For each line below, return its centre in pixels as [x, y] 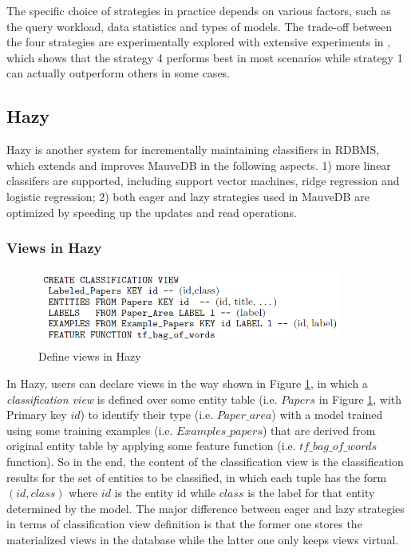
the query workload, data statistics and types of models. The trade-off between [200, 26]
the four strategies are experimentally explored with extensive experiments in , [199, 42]
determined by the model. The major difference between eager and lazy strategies [205, 508]
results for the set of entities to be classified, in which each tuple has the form [197, 477]
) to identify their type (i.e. [147, 415]
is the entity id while [165, 493]
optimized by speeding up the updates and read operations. [152, 212]
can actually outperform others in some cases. [119, 73]
